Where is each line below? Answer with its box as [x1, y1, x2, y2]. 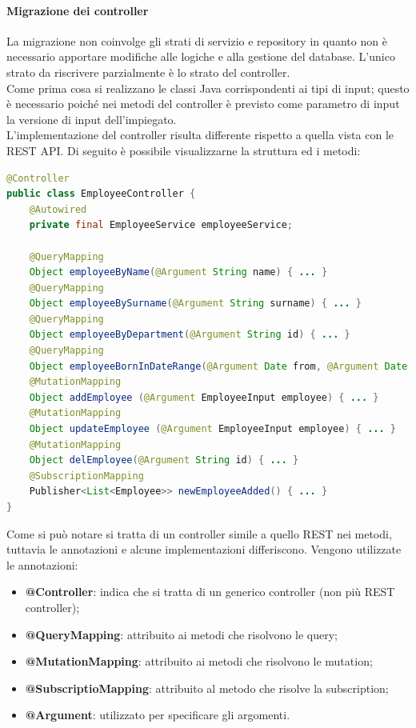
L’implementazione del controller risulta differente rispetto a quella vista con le [6, 126, 394, 143]
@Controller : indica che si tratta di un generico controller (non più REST [25, 583, 395, 600]
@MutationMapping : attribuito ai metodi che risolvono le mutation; [25, 653, 373, 670]
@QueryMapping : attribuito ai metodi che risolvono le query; [25, 626, 338, 642]
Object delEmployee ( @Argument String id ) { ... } [29, 454, 299, 466]
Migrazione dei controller [6, 2, 149, 18]
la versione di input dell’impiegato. [6, 110, 177, 127]
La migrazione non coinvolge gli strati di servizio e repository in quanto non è [6, 32, 387, 49]
